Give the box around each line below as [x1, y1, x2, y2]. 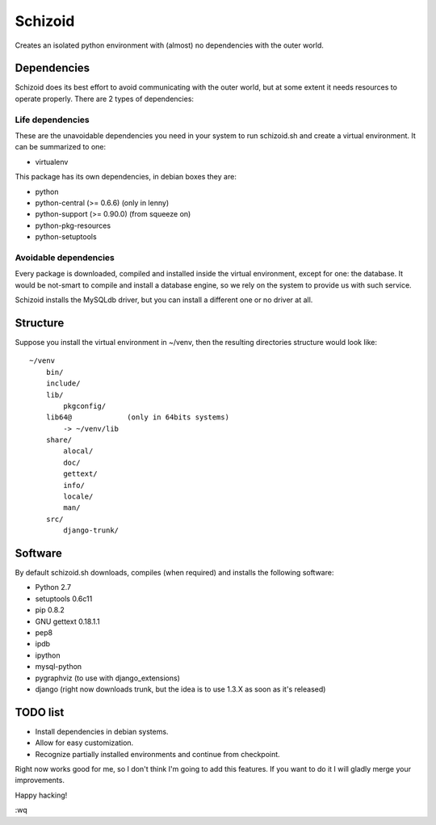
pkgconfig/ [63, 401, 107, 410]
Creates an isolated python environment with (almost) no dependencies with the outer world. [15, 40, 325, 50]
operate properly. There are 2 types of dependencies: [15, 94, 194, 103]
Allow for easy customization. [35, 738, 134, 747]
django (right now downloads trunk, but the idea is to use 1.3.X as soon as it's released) [35, 684, 326, 694]
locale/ [63, 492, 94, 501]
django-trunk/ [63, 526, 119, 535]
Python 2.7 [35, 583, 72, 592]
